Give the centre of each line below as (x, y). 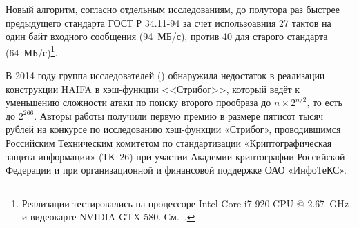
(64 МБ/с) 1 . (32, 51)
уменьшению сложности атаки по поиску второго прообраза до (138, 102)
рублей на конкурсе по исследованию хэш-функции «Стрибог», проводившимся (173, 129)
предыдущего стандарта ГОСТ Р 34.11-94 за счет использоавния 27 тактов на (168, 22)
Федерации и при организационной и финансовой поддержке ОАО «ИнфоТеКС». (176, 170)
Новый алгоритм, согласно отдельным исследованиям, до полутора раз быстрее (173, 9)
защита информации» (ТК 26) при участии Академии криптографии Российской (175, 156)
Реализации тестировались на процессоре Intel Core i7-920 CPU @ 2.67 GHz (185, 203)
